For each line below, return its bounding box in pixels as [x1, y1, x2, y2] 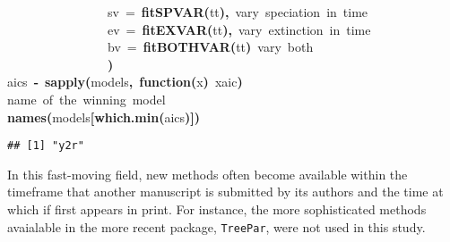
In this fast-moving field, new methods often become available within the [7, 164, 408, 183]
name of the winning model [7, 89, 166, 108]
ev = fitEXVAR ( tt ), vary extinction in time [108, 20, 371, 38]
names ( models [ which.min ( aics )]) [7, 107, 200, 126]
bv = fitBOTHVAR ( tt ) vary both [108, 38, 314, 56]
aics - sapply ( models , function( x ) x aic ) [7, 72, 243, 91]
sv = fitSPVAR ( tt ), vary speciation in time [108, 3, 368, 21]
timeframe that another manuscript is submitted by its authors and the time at [7, 182, 444, 201]
